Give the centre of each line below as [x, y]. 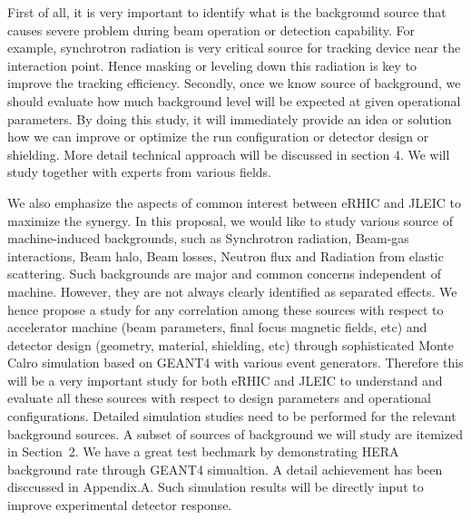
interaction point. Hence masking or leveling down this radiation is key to [212, 65]
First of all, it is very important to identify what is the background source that [227, 12]
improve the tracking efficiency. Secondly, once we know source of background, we [234, 83]
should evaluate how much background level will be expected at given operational [234, 100]
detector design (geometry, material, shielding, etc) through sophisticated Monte [231, 344]
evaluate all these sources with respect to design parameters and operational [219, 398]
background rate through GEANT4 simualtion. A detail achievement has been [225, 469]
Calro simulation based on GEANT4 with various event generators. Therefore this [235, 363]
